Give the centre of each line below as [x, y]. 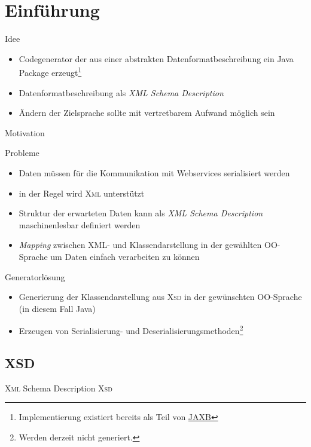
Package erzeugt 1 [50, 71]
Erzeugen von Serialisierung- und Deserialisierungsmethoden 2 [131, 330]
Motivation [25, 132]
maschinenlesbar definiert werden [80, 224]
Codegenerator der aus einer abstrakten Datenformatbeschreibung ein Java [156, 58]
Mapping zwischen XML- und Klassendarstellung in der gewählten [140, 245]
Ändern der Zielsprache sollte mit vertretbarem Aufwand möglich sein [147, 113]
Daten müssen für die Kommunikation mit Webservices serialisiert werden [154, 172]
